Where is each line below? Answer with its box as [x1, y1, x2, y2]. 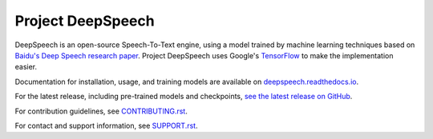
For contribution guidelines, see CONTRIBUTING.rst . [14, 106, 188, 116]
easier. [14, 62, 38, 72]
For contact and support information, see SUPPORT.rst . [14, 121, 198, 130]
